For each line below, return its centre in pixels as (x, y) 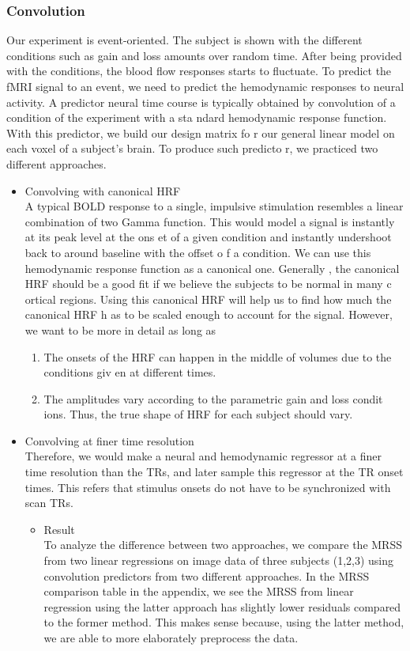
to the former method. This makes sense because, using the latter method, (224, 622)
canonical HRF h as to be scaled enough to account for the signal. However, (209, 314)
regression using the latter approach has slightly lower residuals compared (222, 606)
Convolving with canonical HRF (103, 190)
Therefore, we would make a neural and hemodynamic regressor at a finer (203, 456)
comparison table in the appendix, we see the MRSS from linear (199, 591)
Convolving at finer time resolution (109, 440)
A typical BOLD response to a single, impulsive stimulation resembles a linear (214, 206)
